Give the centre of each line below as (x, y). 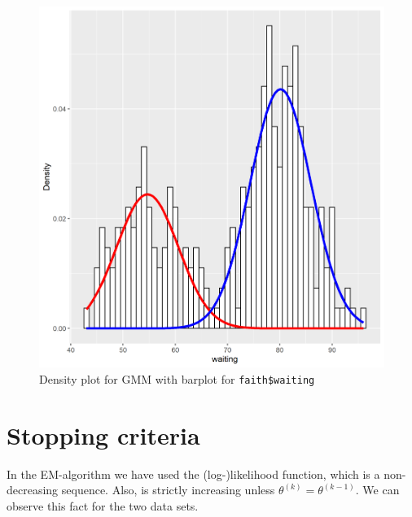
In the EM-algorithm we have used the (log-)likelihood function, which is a (193, 474)
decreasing (33, 490)
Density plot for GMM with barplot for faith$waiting (177, 378)
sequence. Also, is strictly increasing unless (168, 490)
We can (381, 490)
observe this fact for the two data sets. (103, 505)
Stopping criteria (103, 434)
